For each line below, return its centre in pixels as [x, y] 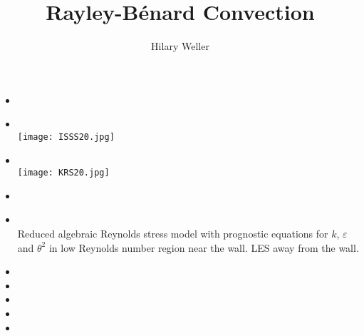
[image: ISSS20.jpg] [66, 137]
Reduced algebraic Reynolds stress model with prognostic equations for [173, 233]
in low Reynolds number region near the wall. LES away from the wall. [204, 247]
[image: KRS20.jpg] [63, 173]
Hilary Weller [180, 46]
